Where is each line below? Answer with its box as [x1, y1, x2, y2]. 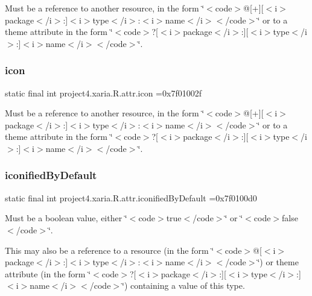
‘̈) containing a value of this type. [122, 279, 245, 292]
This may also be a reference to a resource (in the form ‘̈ [5, 244, 214, 256]
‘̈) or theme [257, 256, 299, 268]
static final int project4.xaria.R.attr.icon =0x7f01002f [5, 86, 202, 99]
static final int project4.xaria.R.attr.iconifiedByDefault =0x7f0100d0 [5, 191, 257, 204]
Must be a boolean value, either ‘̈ [5, 212, 127, 224]
